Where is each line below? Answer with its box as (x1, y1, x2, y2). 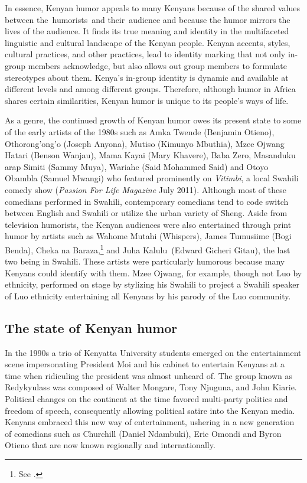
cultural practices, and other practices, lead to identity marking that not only (5, 48, 286, 60)
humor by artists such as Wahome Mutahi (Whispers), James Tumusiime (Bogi (5, 230, 292, 242)
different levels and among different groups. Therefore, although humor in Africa (5, 83, 296, 95)
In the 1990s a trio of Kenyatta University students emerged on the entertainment (5, 346, 302, 358)
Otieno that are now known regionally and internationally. (5, 439, 215, 451)
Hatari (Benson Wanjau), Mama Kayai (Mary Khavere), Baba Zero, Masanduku (5, 149, 296, 161)
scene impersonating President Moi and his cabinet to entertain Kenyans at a (5, 358, 285, 370)
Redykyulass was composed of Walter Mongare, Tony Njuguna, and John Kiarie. (5, 381, 297, 393)
